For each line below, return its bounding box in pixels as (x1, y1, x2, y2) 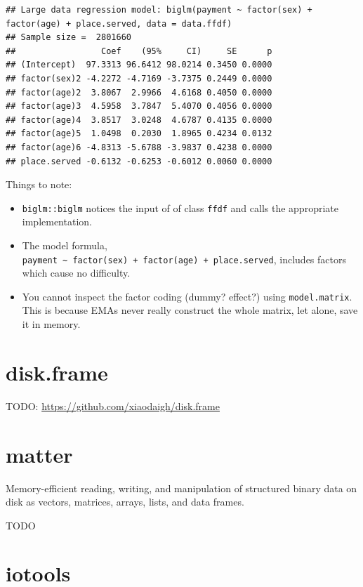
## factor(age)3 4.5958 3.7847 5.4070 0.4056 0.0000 (6, 101, 272, 112)
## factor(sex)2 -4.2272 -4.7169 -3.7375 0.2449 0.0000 (6, 73, 272, 84)
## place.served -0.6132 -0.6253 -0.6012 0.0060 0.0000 (6, 156, 272, 166)
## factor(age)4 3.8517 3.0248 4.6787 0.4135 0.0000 (6, 114, 272, 125)
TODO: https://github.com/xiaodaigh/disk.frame (6, 398, 220, 413)
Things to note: (6, 177, 72, 192)
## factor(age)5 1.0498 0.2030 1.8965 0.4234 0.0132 (6, 128, 272, 139)
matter (6, 440, 73, 468)
